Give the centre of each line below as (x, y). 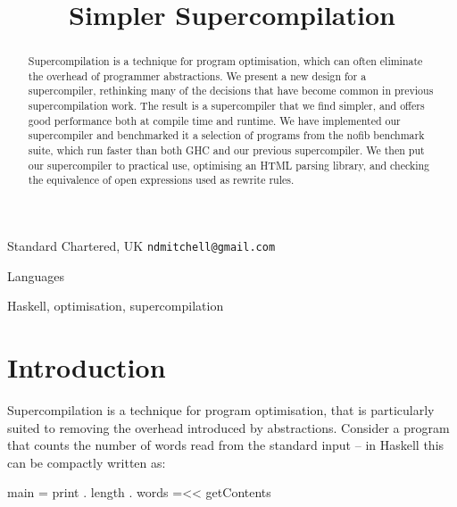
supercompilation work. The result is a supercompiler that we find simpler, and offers (226, 106)
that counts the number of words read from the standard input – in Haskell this (226, 445)
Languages (36, 275)
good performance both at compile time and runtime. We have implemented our (214, 120)
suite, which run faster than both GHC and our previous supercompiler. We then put (226, 150)
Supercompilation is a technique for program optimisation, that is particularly (221, 410)
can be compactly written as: (87, 462)
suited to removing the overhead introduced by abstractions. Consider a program (228, 427)
